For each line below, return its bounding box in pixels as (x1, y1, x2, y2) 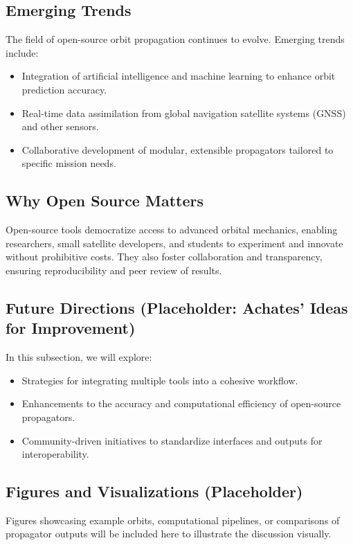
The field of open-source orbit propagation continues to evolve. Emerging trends (6, 32, 345, 46)
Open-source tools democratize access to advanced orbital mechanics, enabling (6, 222, 338, 237)
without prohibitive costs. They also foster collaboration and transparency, (6, 249, 323, 264)
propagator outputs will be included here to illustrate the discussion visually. (6, 526, 332, 541)
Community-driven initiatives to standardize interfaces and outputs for (21, 433, 323, 447)
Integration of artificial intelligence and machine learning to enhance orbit (21, 69, 336, 83)
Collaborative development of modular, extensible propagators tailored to (21, 142, 334, 157)
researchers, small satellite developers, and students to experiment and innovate (6, 235, 343, 250)
